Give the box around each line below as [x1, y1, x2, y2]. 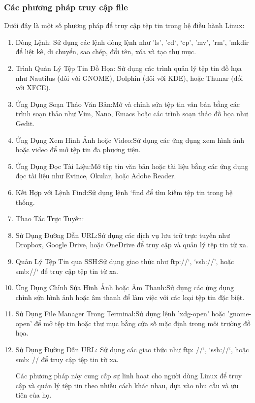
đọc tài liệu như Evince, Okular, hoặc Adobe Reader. [15, 170, 176, 181]
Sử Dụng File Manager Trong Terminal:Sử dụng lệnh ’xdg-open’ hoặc [15, 308, 225, 319]
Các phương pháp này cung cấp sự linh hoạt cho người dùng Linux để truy [15, 370, 242, 381]
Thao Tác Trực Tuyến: [15, 213, 84, 224]
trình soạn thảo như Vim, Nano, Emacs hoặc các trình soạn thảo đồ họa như [15, 108, 248, 119]
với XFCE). [15, 82, 51, 93]
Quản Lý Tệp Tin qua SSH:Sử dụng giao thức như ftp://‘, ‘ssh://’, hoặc [15, 256, 234, 266]
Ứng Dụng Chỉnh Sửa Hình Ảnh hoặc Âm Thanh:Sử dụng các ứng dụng [15, 282, 234, 293]
